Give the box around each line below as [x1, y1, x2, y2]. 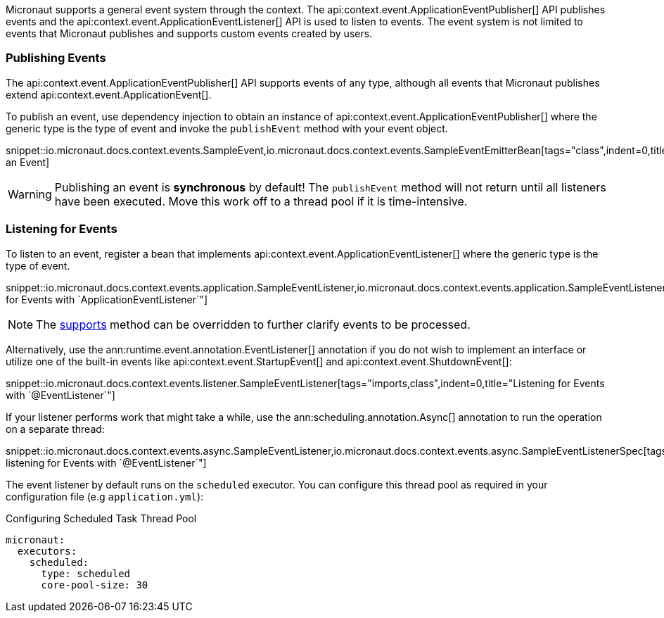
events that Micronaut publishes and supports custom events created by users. [6, 27, 373, 39]
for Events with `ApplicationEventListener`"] [6, 293, 208, 305]
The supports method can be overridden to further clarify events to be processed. [36, 317, 471, 332]
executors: [17, 545, 77, 557]
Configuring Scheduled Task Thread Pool [6, 512, 197, 524]
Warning [8, 187, 52, 201]
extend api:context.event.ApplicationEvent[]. [6, 88, 212, 101]
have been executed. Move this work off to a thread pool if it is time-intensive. [54, 194, 468, 208]
